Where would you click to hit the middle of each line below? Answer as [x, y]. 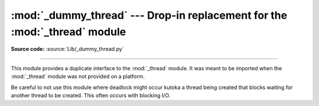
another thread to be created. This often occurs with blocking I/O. [91, 95]
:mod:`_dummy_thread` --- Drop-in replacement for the [149, 15]
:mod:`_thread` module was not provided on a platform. [78, 77]
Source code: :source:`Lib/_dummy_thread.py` [67, 49]
